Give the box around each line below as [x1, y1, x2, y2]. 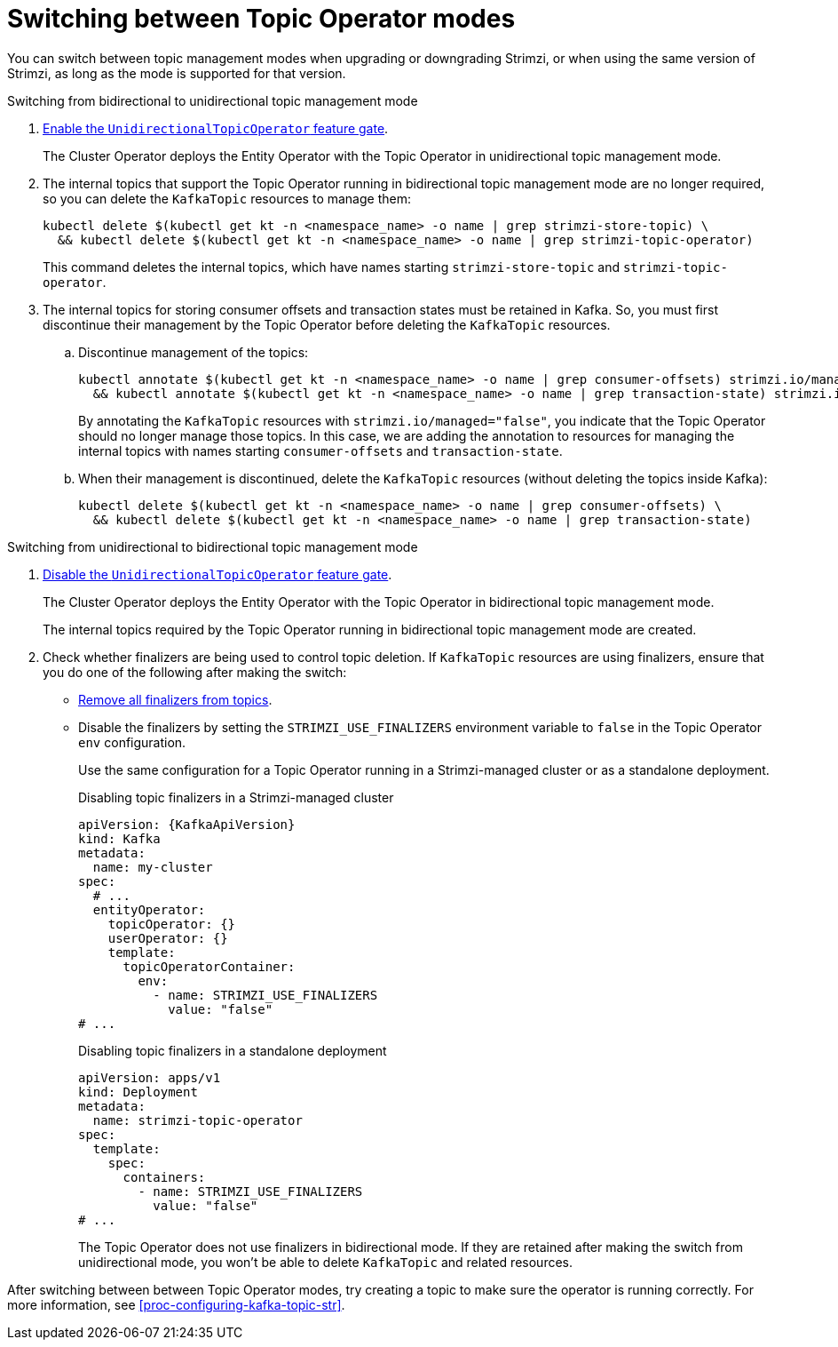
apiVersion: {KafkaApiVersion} [78, 817, 296, 832]
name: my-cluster [92, 859, 213, 874]
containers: [123, 1169, 206, 1184]
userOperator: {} [107, 930, 228, 945]
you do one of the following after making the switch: [43, 664, 347, 680]
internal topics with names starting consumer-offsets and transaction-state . [78, 442, 563, 458]
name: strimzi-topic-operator [92, 1112, 303, 1128]
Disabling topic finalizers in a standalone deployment [78, 1042, 387, 1058]
